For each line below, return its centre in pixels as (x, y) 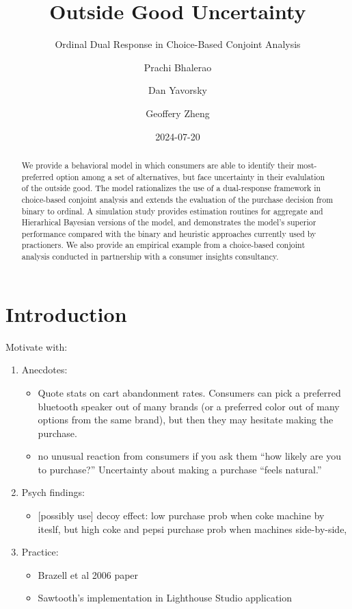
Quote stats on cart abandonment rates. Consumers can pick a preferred (189, 392)
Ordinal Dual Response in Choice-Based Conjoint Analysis (178, 44)
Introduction (66, 313)
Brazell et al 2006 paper (88, 574)
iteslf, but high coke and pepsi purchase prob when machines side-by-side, (192, 529)
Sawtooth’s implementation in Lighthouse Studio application (165, 598)
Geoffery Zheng (178, 113)
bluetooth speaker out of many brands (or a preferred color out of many (189, 406)
